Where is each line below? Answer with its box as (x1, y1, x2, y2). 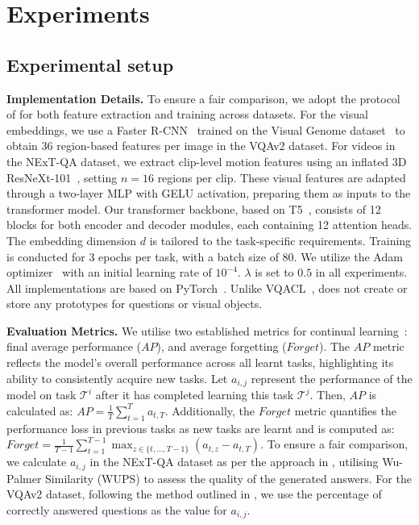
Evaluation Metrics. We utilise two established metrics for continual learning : (6, 322, 408, 339)
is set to (255, 264, 294, 281)
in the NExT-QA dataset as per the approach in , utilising (89, 453, 379, 470)
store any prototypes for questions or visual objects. (6, 295, 263, 312)
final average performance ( (6, 338, 141, 355)
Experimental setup (6, 52, 174, 77)
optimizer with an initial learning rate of (6, 264, 212, 281)
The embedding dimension (6, 231, 137, 248)
